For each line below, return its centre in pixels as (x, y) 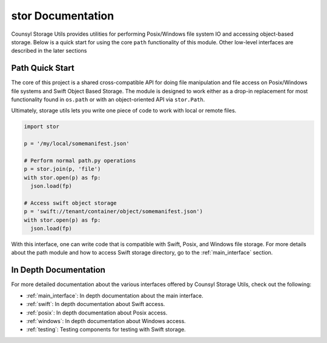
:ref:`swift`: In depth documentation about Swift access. (96, 304)
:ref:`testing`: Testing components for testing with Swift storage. (106, 330)
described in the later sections (49, 51)
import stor (42, 127)
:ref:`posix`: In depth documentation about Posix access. (97, 313)
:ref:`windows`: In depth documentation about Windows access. (106, 321)
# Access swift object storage (71, 203)
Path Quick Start (43, 68)
